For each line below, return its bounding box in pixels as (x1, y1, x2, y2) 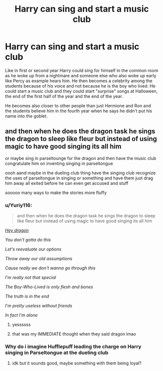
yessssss (12, 322, 31, 328)
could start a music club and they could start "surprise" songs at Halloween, (5, 88, 158, 94)
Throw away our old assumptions (5, 256, 72, 262)
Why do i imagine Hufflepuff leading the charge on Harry (5, 343, 142, 350)
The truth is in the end (5, 293, 50, 300)
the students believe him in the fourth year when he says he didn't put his (5, 108, 152, 114)
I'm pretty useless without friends (5, 303, 72, 309)
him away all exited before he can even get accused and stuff (5, 180, 128, 186)
